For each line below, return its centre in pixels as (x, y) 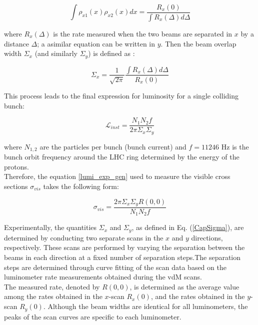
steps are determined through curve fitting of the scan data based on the (115, 267)
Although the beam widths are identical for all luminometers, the (148, 306)
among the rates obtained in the (53, 296)
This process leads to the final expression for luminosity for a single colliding (121, 95)
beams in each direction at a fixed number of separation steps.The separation (122, 257)
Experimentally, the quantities (50, 227)
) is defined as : (111, 53)
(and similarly (56, 53)
